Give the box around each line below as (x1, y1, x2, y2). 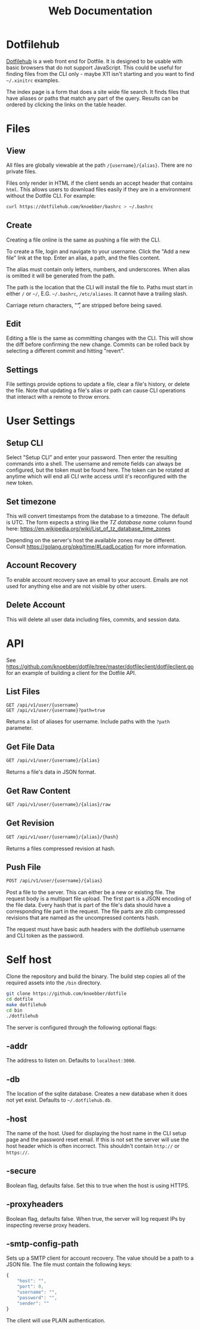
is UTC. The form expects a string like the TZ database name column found (6, 519, 192, 526)
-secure (6, 1166, 37, 1176)
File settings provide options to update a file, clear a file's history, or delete (6, 381, 190, 388)
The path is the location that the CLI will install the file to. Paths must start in (6, 283, 193, 291)
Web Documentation (48, 4, 153, 18)
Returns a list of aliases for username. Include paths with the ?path (6, 718, 170, 725)
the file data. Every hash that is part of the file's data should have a (6, 902, 171, 909)
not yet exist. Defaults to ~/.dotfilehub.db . (6, 1096, 112, 1104)
